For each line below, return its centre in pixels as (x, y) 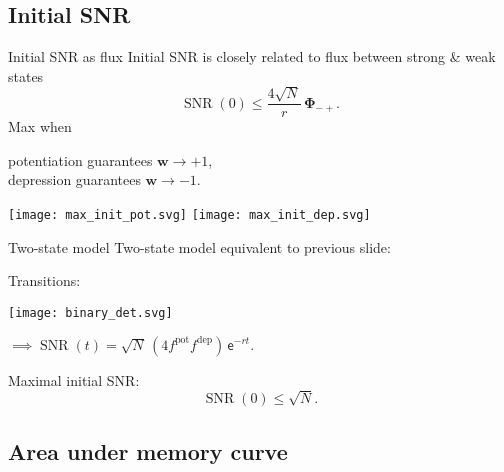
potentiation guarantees (80, 159)
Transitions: (44, 280)
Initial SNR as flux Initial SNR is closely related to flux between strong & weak (252, 56)
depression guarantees (74, 179)
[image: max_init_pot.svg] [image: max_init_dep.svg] (189, 215)
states (26, 75)
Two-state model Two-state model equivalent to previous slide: (199, 246)
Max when (40, 126)
